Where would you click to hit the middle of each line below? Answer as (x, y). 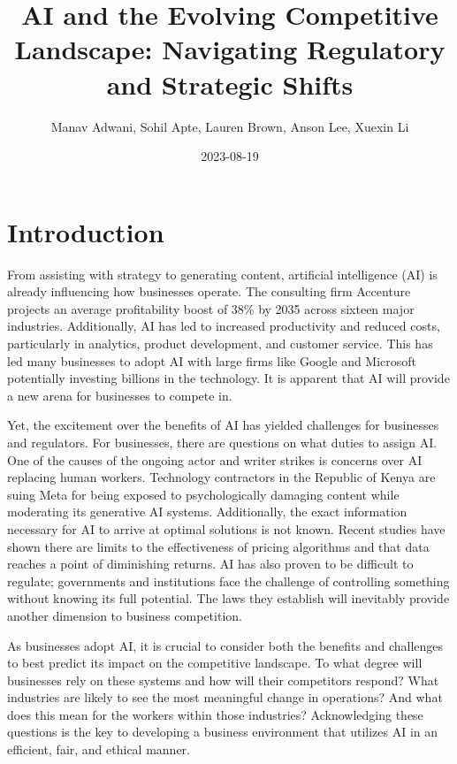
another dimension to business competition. (125, 615)
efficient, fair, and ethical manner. (99, 749)
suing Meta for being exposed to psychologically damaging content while (203, 494)
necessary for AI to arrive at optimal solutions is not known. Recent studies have (226, 528)
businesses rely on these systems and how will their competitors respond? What (223, 680)
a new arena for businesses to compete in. (120, 395)
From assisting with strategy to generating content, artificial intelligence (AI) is (222, 274)
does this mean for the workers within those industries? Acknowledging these (215, 714)
